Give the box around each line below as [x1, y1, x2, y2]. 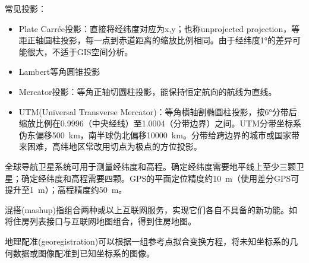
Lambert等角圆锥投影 [18, 65, 100, 78]
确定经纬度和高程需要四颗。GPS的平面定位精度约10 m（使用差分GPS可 [21, 172, 299, 184]
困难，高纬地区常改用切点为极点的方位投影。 [27, 140, 202, 153]
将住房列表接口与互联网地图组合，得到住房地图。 [5, 215, 196, 227]
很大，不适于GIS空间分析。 [27, 45, 133, 58]
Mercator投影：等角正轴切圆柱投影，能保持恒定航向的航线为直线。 [18, 85, 277, 97]
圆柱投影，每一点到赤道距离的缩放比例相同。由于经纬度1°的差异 [43, 34, 293, 46]
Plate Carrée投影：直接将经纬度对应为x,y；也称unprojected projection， [18, 22, 292, 34]
